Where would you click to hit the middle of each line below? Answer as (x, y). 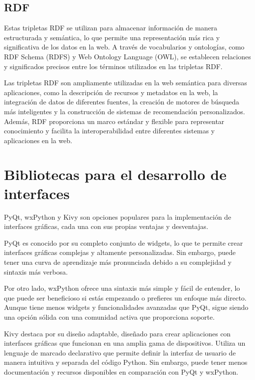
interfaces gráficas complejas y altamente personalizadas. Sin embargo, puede (120, 252)
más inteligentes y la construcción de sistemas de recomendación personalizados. (125, 111)
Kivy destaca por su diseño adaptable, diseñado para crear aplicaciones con (117, 333)
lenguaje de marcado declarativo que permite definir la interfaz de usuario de (120, 352)
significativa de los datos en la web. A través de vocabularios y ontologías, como (124, 47)
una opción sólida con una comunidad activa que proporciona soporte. (109, 317)
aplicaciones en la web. (38, 140)
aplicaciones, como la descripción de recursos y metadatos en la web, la (111, 92)
